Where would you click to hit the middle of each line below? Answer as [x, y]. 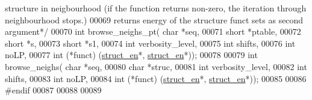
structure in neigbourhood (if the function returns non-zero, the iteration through [156, 8]
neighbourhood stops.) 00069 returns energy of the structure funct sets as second [154, 19]
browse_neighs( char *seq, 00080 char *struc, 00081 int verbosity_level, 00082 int [156, 66]
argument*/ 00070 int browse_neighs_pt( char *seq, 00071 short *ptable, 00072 [153, 31]
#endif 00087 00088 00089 [53, 90]
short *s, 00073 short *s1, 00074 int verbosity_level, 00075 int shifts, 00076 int [150, 43]
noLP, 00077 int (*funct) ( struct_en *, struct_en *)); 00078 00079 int [131, 55]
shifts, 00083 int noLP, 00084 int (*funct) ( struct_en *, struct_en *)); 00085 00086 [156, 78]
